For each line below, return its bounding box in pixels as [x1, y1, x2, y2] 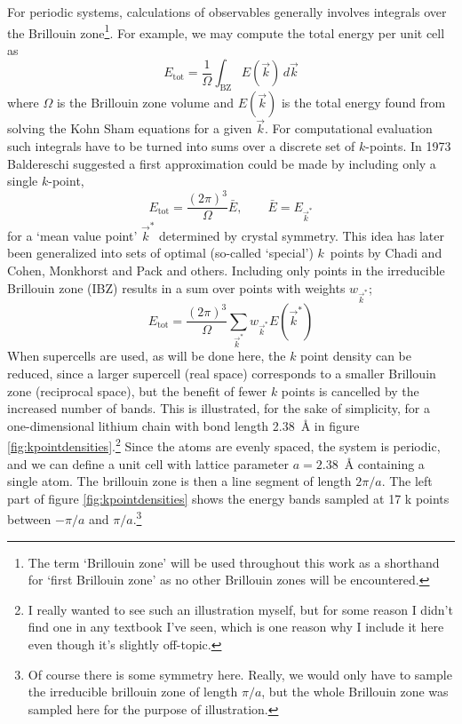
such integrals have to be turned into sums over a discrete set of [7, 137, 355, 155]
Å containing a [344, 454, 425, 473]
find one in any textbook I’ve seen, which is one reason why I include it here [28, 617, 444, 636]
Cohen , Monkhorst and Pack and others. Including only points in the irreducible [7, 261, 445, 280]
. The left [381, 472, 433, 490]
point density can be [300, 346, 412, 365]
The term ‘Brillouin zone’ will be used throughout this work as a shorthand [28, 553, 440, 571]
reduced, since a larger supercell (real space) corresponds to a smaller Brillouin [7, 363, 436, 382]
